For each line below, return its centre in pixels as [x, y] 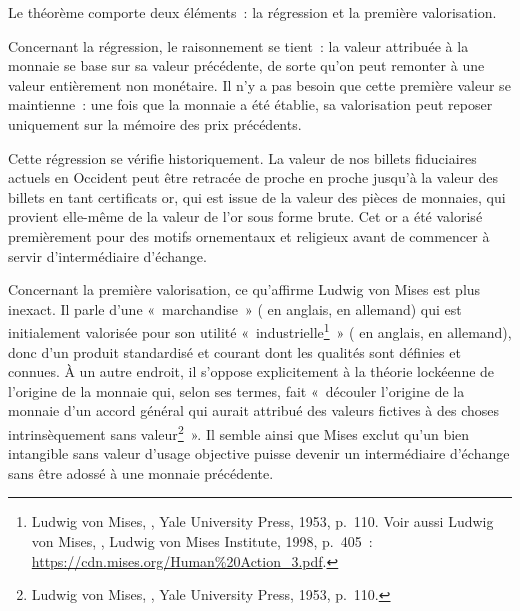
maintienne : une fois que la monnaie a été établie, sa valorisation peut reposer [250, 104]
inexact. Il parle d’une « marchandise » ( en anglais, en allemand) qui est [235, 308]
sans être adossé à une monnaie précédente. [141, 472]
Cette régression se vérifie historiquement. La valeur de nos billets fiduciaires [242, 157]
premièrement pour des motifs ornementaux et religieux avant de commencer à [249, 235]
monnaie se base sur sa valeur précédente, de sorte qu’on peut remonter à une [246, 65]
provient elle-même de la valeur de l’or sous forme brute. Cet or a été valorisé [245, 216]
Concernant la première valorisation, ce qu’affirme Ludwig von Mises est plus [244, 289]
